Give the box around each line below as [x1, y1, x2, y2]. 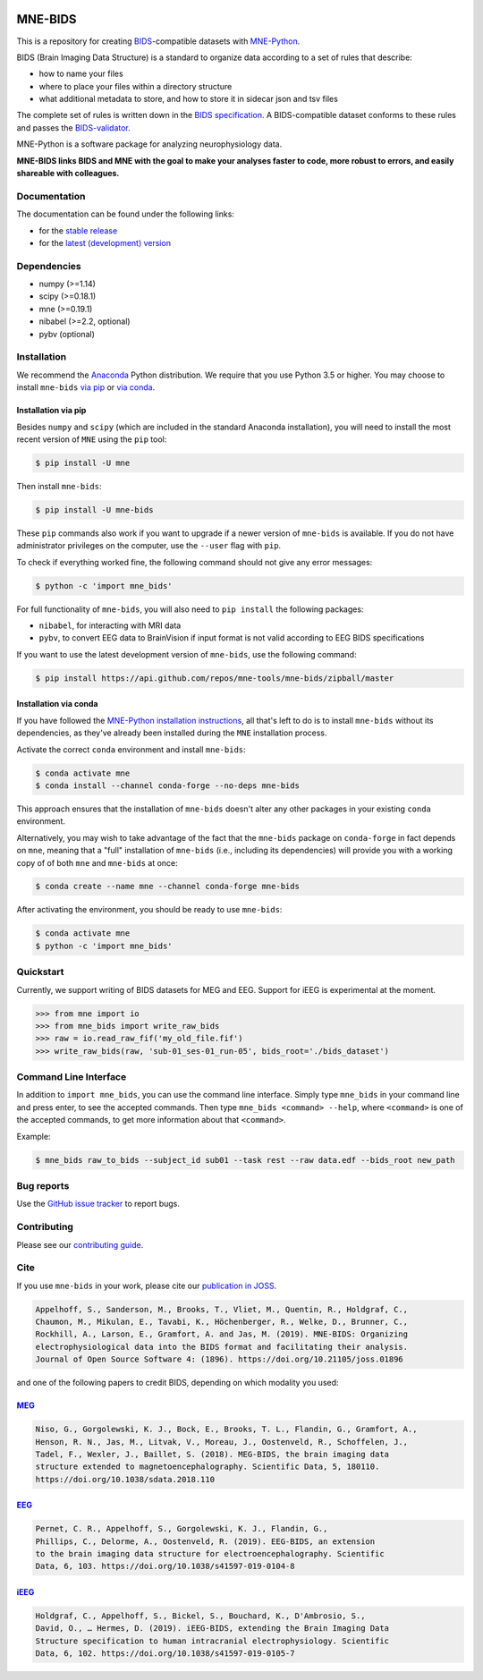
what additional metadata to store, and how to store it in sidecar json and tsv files [38, 94, 339, 105]
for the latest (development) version [38, 237, 172, 248]
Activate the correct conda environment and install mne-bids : [16, 743, 246, 755]
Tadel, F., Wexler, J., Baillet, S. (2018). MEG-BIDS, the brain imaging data [35, 1449, 389, 1459]
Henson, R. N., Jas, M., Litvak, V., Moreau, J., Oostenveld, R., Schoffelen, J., [35, 1437, 409, 1447]
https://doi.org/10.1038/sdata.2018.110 [35, 1474, 215, 1484]
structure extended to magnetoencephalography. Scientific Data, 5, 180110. [35, 1462, 380, 1472]
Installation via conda [16, 699, 98, 709]
